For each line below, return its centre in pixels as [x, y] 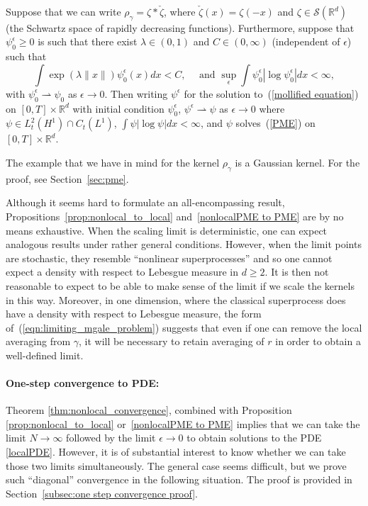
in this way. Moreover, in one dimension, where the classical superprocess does [176, 299]
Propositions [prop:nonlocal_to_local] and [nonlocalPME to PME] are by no [175, 216]
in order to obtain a [318, 341]
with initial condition [118, 108]
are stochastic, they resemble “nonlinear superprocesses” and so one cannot [169, 258]
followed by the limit [111, 438]
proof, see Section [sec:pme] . [67, 178]
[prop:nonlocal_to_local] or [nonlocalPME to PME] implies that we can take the [183, 423]
